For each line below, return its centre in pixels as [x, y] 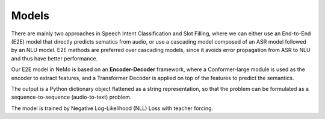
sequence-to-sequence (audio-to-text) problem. [71, 97]
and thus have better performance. [54, 58]
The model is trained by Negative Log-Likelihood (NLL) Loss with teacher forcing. [112, 108]
